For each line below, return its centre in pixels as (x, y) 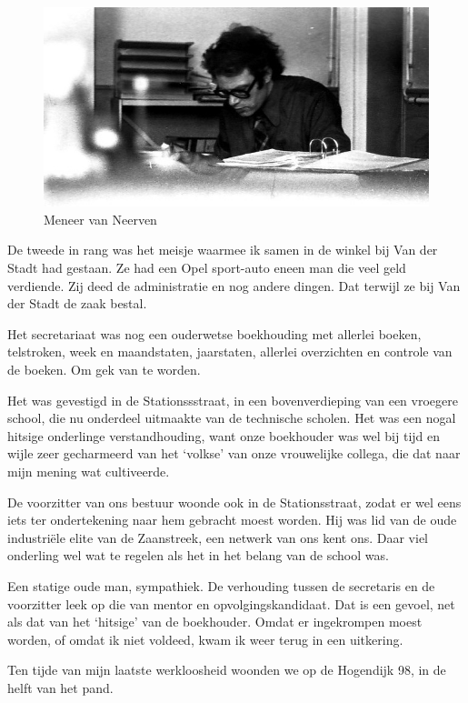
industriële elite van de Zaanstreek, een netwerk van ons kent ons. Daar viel (218, 537)
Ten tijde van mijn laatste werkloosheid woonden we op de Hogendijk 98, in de (227, 670)
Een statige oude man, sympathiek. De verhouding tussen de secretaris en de (221, 585)
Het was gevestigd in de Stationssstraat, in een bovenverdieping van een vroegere (233, 400)
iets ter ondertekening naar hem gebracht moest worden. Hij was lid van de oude (232, 520)
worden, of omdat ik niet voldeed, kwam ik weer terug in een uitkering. (205, 639)
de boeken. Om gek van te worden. (104, 370)
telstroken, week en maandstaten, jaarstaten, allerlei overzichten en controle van (230, 351)
